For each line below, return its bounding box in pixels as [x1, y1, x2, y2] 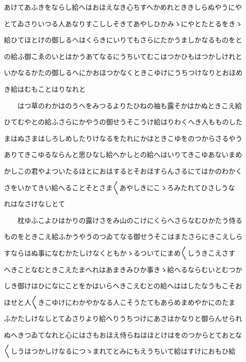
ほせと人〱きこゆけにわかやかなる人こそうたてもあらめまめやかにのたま [4, 297, 235, 307]
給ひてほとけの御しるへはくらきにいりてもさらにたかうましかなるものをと [4, 35, 243, 45]
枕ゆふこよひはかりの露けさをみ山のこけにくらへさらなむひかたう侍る [17, 215, 243, 225]
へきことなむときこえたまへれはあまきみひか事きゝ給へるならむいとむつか [4, 264, 243, 274]
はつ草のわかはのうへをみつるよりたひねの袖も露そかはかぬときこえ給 [17, 100, 242, 110]
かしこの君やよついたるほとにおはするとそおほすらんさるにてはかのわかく [4, 165, 243, 176]
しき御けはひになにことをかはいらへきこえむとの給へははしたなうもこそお [4, 281, 243, 291]
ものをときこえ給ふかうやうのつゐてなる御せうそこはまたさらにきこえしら [4, 231, 243, 241]
